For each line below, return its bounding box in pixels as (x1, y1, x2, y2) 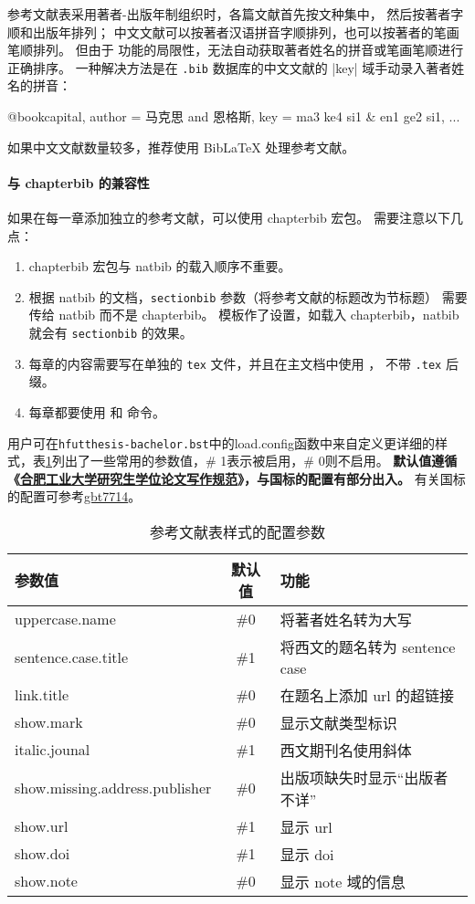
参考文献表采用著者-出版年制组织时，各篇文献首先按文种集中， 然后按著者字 (7, 5, 464, 23)
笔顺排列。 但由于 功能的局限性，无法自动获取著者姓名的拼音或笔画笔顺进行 (7, 40, 464, 59)
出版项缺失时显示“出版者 (280, 766, 449, 788)
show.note (15, 870, 78, 892)
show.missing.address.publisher (15, 777, 212, 799)
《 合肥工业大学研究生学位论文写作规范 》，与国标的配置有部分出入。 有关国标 (7, 468, 466, 488)
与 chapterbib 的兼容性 (7, 173, 150, 192)
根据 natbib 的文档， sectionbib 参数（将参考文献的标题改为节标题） (28, 287, 438, 306)
